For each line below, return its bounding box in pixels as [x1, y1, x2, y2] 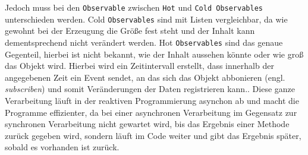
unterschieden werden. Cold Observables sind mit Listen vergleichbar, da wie [5, 12, 288, 25]
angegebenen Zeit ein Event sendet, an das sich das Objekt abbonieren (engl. [5, 71, 285, 83]
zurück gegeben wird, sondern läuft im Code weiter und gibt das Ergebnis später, [5, 129, 301, 141]
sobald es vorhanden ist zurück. [5, 141, 120, 153]
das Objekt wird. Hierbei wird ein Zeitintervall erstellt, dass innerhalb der [5, 59, 274, 72]
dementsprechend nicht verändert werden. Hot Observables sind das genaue [5, 36, 283, 48]
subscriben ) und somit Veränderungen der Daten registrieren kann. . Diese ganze [5, 83, 296, 95]
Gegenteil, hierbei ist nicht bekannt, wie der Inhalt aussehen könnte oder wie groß [5, 48, 304, 60]
